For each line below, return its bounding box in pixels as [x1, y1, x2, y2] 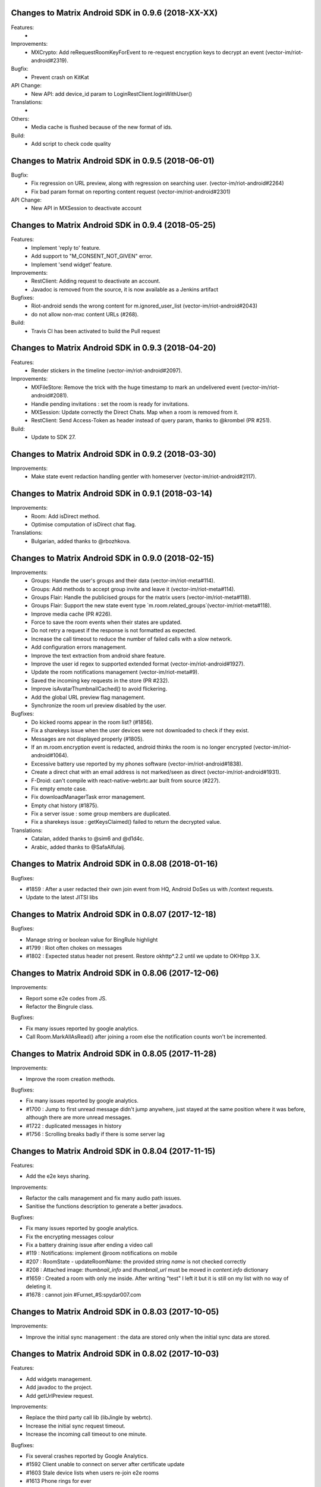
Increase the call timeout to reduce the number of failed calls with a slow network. [31, 635, 232, 642]
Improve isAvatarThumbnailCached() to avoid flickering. [31, 685, 168, 692]
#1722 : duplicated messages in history [26, 1122, 122, 1130]
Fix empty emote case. [31, 785, 87, 792]
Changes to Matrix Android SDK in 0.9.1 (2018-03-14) [11, 488, 213, 499]
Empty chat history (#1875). [31, 802, 99, 809]
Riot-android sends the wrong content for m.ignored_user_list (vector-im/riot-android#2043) [31, 302, 258, 309]
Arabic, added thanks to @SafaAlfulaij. [31, 843, 125, 851]
